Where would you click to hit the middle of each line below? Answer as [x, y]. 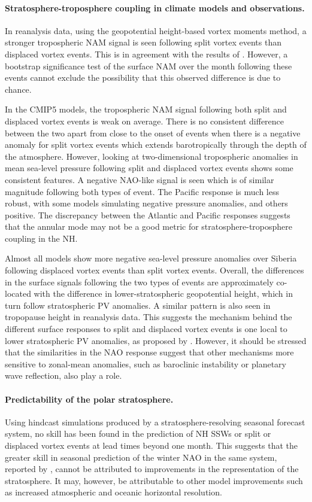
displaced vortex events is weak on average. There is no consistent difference [145, 121]
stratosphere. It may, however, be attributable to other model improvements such [154, 480]
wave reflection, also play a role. [63, 375]
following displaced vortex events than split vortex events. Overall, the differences [155, 270]
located [18, 293]
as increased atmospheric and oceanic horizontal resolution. [113, 492]
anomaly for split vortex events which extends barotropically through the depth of [156, 144]
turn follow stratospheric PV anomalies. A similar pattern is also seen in [138, 305]
